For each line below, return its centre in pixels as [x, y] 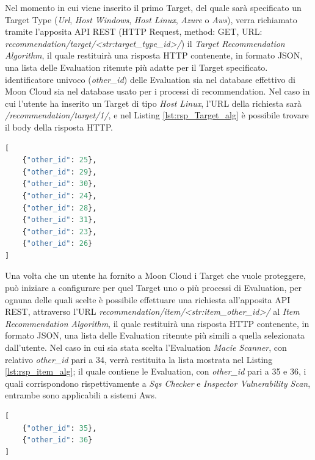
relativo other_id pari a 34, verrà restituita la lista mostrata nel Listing [139, 359]
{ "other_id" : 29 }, [60, 172]
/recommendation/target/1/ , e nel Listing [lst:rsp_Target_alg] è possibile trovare [157, 115]
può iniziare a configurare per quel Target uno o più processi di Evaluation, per [154, 288]
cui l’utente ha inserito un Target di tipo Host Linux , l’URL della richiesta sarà [153, 103]
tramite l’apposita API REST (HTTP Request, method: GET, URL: [134, 31]
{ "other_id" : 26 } [57, 244]
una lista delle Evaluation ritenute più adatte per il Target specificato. [136, 67]
